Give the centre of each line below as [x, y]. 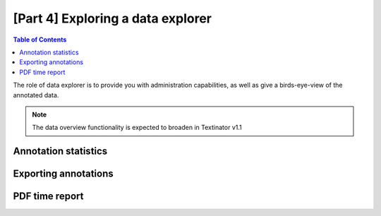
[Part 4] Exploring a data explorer [112, 18]
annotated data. [36, 95]
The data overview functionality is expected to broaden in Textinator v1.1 [137, 128]
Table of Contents [40, 40]
